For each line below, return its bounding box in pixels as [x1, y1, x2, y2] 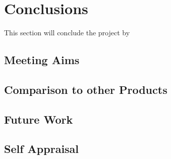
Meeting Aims [4, 52, 80, 68]
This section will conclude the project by [4, 27, 130, 38]
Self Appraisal [4, 141, 79, 156]
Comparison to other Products [4, 81, 167, 97]
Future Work [4, 111, 73, 127]
